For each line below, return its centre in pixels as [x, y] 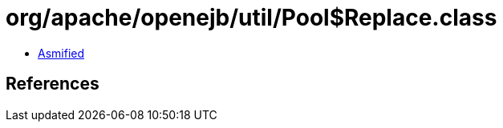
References [53, 84]
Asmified [61, 53]
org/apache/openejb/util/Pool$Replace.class [251, 18]
